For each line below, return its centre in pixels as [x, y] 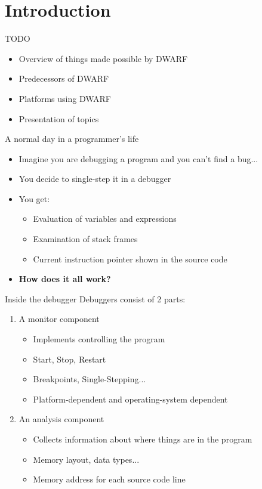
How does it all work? [65, 279]
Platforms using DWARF [65, 98]
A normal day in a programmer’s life [72, 139]
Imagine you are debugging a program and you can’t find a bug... [138, 158]
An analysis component [61, 419]
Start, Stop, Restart [70, 359]
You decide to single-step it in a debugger [95, 179]
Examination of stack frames [85, 239]
